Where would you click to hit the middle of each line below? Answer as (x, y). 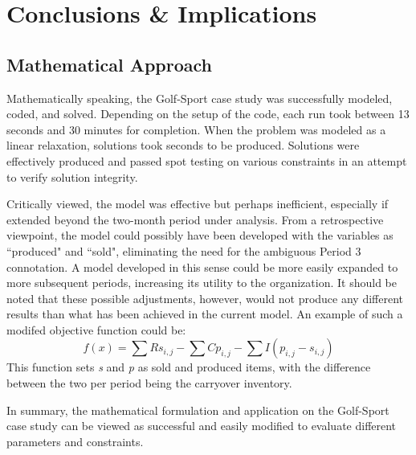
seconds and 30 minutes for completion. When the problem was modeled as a (196, 129)
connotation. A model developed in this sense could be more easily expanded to (202, 266)
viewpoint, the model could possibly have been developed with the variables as (200, 235)
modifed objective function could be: (96, 329)
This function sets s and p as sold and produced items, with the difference (189, 367)
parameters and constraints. (75, 441)
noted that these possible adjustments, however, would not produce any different (205, 298)
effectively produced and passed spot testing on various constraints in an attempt (207, 160)
